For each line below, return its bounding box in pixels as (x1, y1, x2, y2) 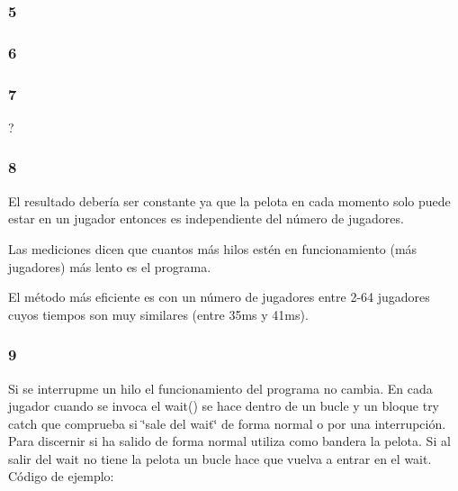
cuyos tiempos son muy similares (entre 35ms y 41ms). (8, 305, 309, 323)
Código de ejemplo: (8, 467, 114, 486)
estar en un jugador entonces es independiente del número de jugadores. (8, 209, 404, 228)
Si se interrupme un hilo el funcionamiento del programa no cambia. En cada (8, 378, 433, 397)
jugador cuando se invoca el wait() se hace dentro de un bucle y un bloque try (8, 396, 440, 415)
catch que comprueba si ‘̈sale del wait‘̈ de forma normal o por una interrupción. (8, 414, 446, 432)
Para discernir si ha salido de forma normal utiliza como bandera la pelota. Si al (8, 432, 451, 450)
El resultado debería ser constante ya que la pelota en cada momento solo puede (8, 191, 451, 210)
